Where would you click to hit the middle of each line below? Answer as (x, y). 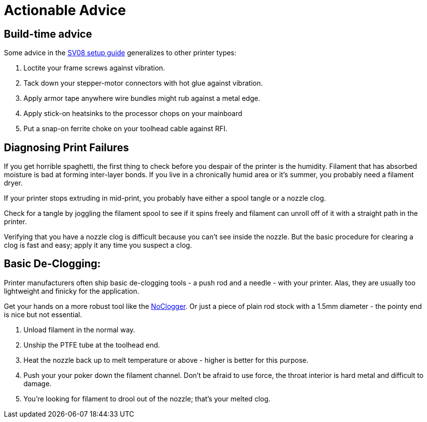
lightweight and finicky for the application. (72, 291)
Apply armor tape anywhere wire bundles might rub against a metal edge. (142, 98)
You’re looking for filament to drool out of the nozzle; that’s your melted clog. (147, 399)
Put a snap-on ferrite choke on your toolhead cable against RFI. (126, 129)
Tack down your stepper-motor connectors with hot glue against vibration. (143, 83)
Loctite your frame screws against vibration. (94, 68)
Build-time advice (48, 34)
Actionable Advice (65, 10)
